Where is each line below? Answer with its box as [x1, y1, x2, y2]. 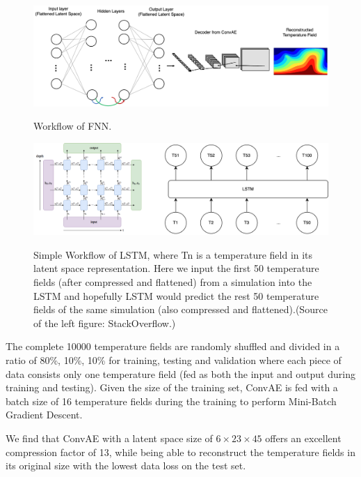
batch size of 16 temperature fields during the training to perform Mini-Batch [6, 393, 337, 408]
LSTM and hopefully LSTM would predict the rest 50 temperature [33, 288, 319, 303]
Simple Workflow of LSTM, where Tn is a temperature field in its [33, 247, 313, 262]
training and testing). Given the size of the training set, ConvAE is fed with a [6, 380, 338, 395]
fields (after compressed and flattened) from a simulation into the [33, 274, 312, 289]
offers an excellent [265, 430, 342, 445]
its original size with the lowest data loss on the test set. [6, 458, 246, 473]
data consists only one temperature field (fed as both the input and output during [6, 366, 355, 381]
